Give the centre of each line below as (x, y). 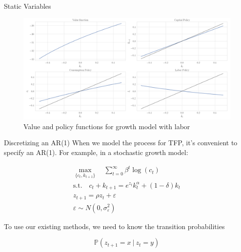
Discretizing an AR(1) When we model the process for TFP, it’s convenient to (121, 143)
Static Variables (28, 6)
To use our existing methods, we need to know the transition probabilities (114, 226)
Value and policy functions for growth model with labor (107, 126)
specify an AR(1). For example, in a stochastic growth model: (96, 152)
